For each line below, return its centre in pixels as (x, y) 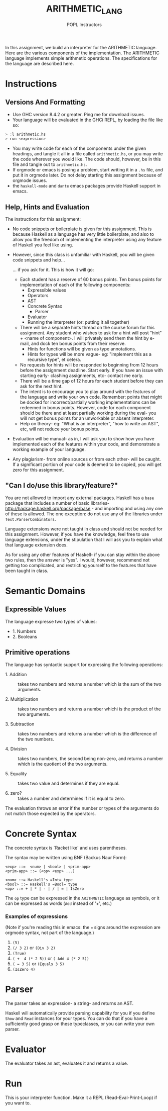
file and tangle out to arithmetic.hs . (50, 164)
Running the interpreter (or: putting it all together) (78, 322)
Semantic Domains (45, 591)
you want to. (18, 1103)
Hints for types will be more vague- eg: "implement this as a (90, 354)
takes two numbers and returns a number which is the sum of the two (90, 684)
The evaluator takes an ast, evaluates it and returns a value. (67, 1063)
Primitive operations (38, 652)
